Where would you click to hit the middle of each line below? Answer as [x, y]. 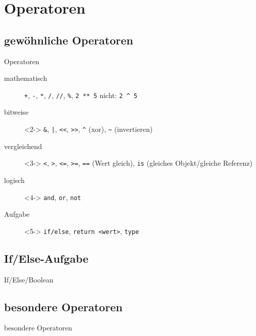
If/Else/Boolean [29, 279]
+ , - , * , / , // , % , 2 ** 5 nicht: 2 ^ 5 [81, 95]
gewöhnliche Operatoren [69, 40]
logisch [14, 180]
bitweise [16, 112]
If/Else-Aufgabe [46, 258]
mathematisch [26, 78]
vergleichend [23, 146]
